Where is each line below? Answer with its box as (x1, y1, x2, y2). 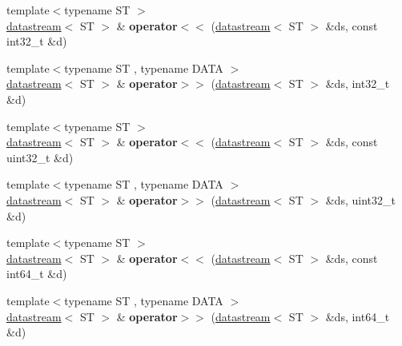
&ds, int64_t (325, 308, 390, 324)
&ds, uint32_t (325, 191, 396, 208)
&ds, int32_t (325, 75, 390, 92)
